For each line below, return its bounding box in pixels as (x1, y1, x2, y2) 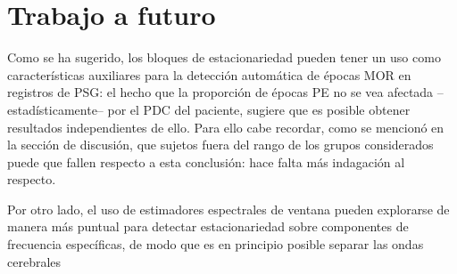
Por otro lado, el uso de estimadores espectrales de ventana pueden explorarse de (7, 199, 450, 218)
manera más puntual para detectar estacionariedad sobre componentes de (7, 217, 409, 236)
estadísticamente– (7, 100, 104, 118)
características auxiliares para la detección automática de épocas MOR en (7, 65, 411, 84)
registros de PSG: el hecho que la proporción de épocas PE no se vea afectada (7, 83, 434, 101)
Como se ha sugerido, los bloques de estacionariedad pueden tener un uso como (7, 48, 441, 67)
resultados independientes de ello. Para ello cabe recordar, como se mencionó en (7, 117, 445, 136)
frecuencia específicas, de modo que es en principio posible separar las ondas (7, 235, 424, 254)
